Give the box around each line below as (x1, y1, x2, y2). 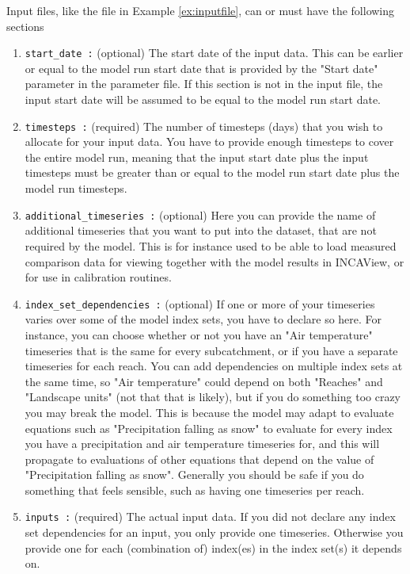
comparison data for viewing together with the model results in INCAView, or (25, 253, 404, 270)
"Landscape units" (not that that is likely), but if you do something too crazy (25, 388, 401, 405)
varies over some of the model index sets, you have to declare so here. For (25, 311, 382, 327)
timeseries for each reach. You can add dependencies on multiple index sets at (25, 358, 403, 374)
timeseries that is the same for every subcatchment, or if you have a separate (25, 342, 398, 358)
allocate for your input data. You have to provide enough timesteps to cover (25, 133, 394, 150)
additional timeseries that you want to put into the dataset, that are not (25, 222, 377, 239)
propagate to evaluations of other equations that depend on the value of (25, 450, 374, 467)
